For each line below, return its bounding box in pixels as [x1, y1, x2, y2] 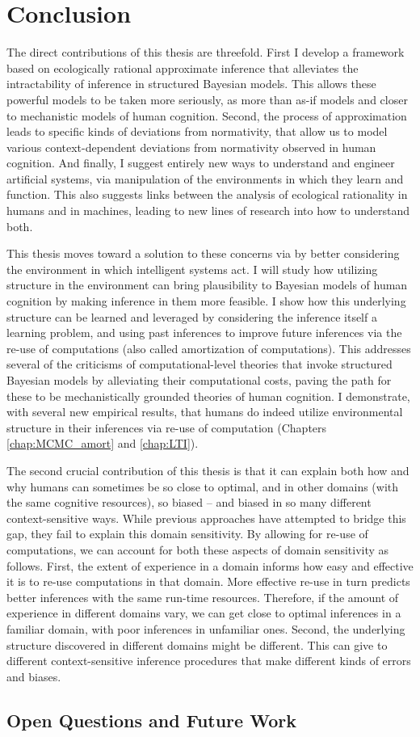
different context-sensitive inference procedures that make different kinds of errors [6, 652, 411, 669]
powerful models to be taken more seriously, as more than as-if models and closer [6, 91, 408, 107]
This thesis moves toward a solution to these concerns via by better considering [6, 245, 400, 262]
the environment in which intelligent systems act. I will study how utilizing [6, 260, 378, 277]
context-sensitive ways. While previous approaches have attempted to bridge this [6, 509, 406, 526]
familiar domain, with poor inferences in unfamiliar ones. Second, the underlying [6, 620, 405, 637]
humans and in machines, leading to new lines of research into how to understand [6, 202, 410, 219]
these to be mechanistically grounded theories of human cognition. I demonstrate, [6, 387, 410, 404]
